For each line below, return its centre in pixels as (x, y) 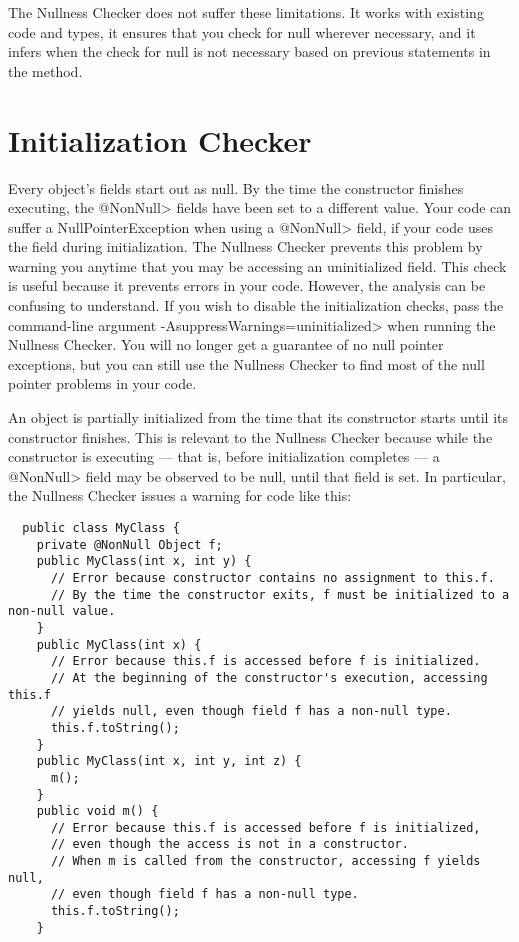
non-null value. (62, 611)
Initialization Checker (160, 139)
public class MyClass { (101, 528)
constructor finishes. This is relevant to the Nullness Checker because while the (250, 436)
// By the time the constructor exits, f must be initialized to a (280, 594)
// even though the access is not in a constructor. (229, 844)
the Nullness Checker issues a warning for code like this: (180, 495)
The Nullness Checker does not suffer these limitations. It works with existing (246, 12)
